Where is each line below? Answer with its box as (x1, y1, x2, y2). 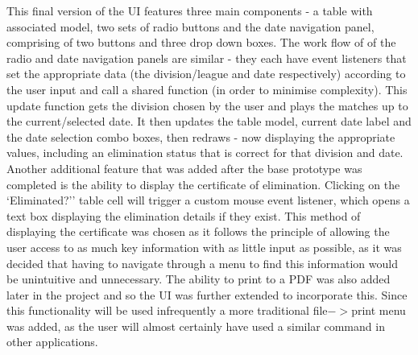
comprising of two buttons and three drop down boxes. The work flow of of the (6, 34, 396, 51)
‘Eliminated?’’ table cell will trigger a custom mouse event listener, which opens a (6, 192, 410, 208)
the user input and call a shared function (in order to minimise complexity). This (6, 80, 408, 97)
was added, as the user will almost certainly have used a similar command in (6, 317, 385, 334)
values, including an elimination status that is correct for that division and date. (6, 144, 404, 161)
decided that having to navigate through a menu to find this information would (6, 254, 398, 271)
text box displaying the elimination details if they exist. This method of (6, 207, 361, 224)
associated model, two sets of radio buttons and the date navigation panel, (6, 18, 375, 35)
